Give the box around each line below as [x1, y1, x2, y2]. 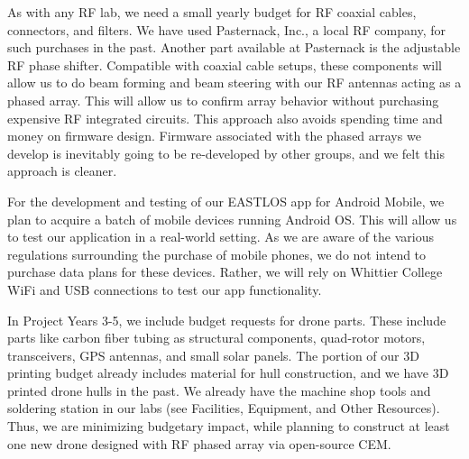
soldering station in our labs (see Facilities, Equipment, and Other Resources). [7, 399, 440, 418]
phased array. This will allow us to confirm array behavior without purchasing [7, 90, 439, 109]
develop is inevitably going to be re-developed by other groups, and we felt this [7, 143, 445, 162]
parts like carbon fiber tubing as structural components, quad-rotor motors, [7, 328, 426, 347]
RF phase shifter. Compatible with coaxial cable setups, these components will [7, 55, 442, 74]
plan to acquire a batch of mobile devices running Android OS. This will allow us [7, 209, 457, 228]
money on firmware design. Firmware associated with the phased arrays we [7, 126, 421, 145]
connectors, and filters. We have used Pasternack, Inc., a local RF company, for [7, 20, 446, 39]
